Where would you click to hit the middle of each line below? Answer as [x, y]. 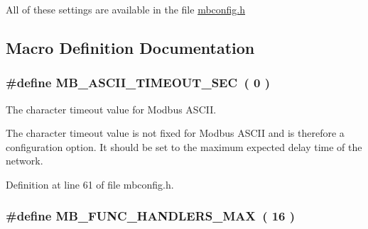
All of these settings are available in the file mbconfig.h [126, 9]
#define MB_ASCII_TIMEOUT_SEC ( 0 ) [138, 83]
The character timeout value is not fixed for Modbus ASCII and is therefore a [175, 133]
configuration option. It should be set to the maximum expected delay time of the [184, 146]
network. [25, 161]
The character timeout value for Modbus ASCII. [111, 109]
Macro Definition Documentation [130, 47]
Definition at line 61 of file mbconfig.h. [90, 184]
